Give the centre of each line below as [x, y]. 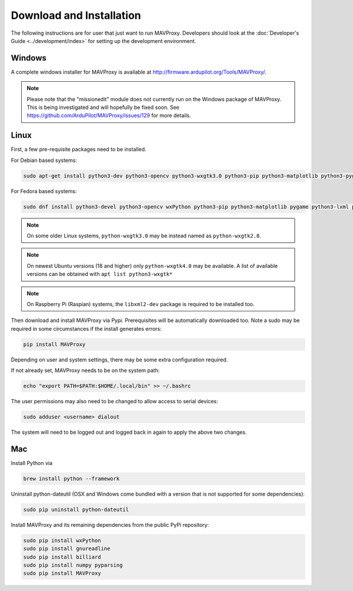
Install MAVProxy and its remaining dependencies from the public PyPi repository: [110, 524]
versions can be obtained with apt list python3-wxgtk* [100, 274]
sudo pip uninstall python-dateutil [76, 509]
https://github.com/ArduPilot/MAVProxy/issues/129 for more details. [109, 115]
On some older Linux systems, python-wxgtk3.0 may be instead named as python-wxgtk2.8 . [144, 236]
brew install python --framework [71, 479]
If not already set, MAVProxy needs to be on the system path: [85, 370]
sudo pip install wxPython [62, 540]
